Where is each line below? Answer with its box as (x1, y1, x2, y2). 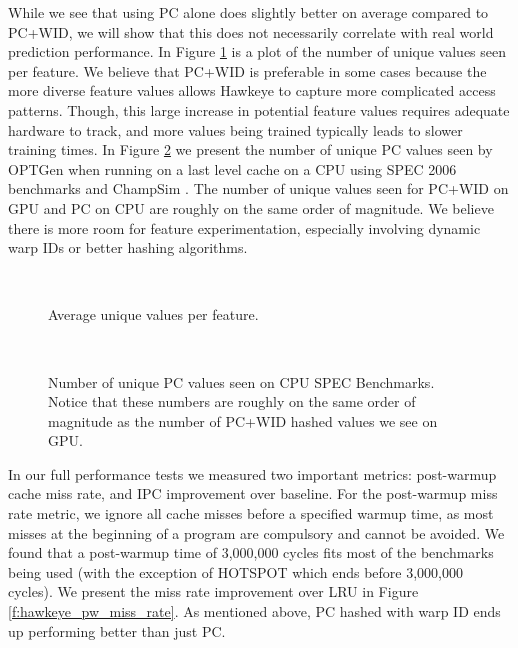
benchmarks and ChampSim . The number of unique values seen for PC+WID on (8, 178, 509, 199)
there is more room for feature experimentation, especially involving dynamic (8, 217, 481, 238)
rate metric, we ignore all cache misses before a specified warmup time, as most (8, 503, 494, 524)
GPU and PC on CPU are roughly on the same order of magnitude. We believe (8, 197, 494, 218)
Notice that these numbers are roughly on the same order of (48, 391, 416, 412)
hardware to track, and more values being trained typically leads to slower (8, 119, 463, 140)
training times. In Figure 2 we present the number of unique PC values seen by (8, 139, 493, 160)
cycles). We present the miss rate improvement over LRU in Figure (8, 581, 419, 602)
